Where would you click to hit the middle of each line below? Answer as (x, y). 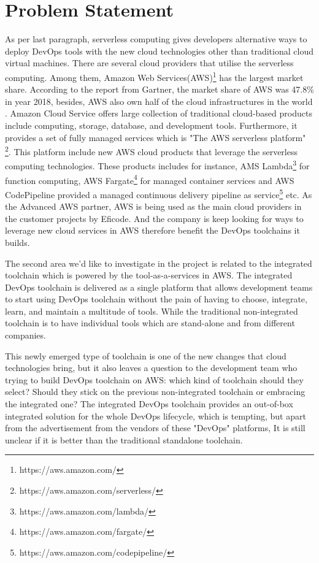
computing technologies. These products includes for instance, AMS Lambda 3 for (157, 165)
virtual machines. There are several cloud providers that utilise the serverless (149, 63)
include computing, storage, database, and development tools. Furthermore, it (151, 125)
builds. (17, 242)
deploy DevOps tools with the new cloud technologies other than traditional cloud (159, 51)
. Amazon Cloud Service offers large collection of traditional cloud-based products (159, 113)
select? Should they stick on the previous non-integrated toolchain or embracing (155, 392)
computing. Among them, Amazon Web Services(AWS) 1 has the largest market (154, 76)
